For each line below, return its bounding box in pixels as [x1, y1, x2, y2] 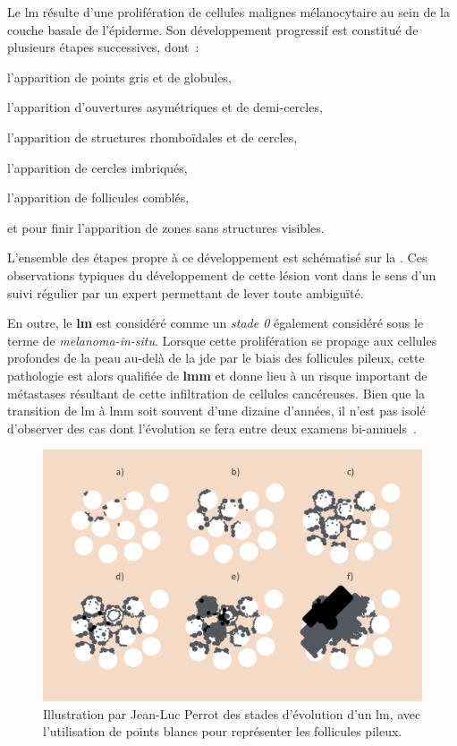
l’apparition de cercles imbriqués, [7, 158, 188, 176]
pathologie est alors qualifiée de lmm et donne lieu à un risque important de [7, 365, 427, 384]
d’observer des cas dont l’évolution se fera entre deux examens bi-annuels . [7, 418, 417, 437]
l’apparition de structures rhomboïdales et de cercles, [7, 127, 298, 146]
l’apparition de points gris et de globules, [7, 67, 232, 86]
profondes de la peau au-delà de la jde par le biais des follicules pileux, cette [7, 348, 425, 367]
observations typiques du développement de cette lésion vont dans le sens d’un [7, 265, 436, 284]
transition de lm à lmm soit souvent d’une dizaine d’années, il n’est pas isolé [7, 401, 426, 420]
